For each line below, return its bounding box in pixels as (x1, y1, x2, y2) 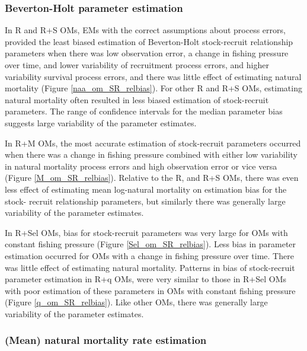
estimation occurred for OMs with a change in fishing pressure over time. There (5, 249, 294, 261)
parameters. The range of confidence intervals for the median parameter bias (5, 105, 283, 117)
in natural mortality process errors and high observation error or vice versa (5, 159, 277, 172)
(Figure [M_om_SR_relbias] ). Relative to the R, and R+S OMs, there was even (5, 171, 299, 184)
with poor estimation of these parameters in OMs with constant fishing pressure (5, 284, 296, 296)
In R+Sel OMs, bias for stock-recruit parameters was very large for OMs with (5, 226, 288, 238)
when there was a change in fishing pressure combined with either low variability (5, 148, 298, 161)
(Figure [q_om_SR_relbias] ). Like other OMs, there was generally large (5, 296, 268, 308)
